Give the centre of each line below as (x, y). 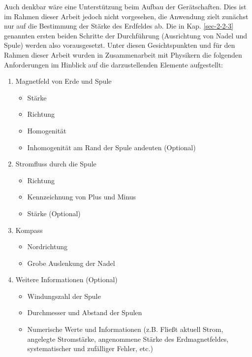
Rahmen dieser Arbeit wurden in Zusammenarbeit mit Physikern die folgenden (123, 54)
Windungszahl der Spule (64, 296)
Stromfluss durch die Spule (56, 164)
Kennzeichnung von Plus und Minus (82, 197)
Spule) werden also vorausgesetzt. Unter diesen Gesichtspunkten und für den (120, 45)
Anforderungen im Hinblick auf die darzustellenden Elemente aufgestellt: (114, 64)
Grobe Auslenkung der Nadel (71, 263)
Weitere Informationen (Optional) (66, 279)
